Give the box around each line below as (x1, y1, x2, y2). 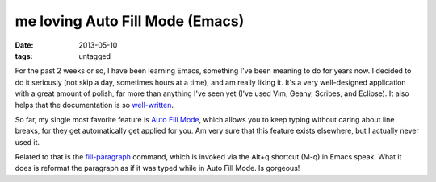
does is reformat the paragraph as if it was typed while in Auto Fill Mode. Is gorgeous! (15, 163, 300, 173)
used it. (15, 137, 40, 147)
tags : (15, 51, 33, 60)
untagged (78, 51, 111, 60)
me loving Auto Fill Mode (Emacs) (15, 12, 245, 30)
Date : (15, 40, 34, 50)
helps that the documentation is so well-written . (15, 100, 174, 110)
